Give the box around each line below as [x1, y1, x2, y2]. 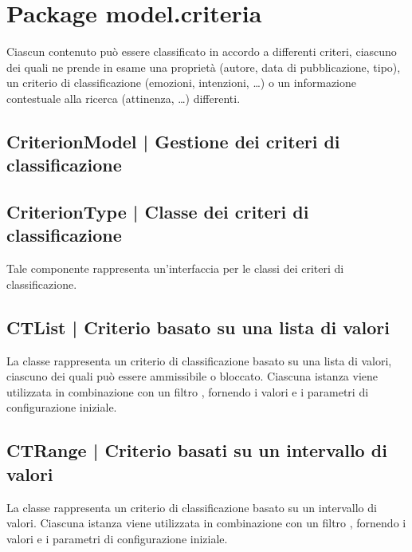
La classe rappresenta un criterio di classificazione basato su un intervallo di [6, 499, 377, 515]
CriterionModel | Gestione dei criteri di [6, 128, 340, 153]
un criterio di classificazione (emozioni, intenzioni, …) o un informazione [6, 74, 356, 91]
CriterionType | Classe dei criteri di [6, 199, 309, 224]
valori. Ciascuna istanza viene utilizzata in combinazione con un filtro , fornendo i [6, 515, 406, 531]
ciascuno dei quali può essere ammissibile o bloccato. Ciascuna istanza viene [6, 368, 379, 384]
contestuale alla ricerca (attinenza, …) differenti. [6, 89, 241, 106]
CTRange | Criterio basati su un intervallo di [6, 438, 387, 463]
